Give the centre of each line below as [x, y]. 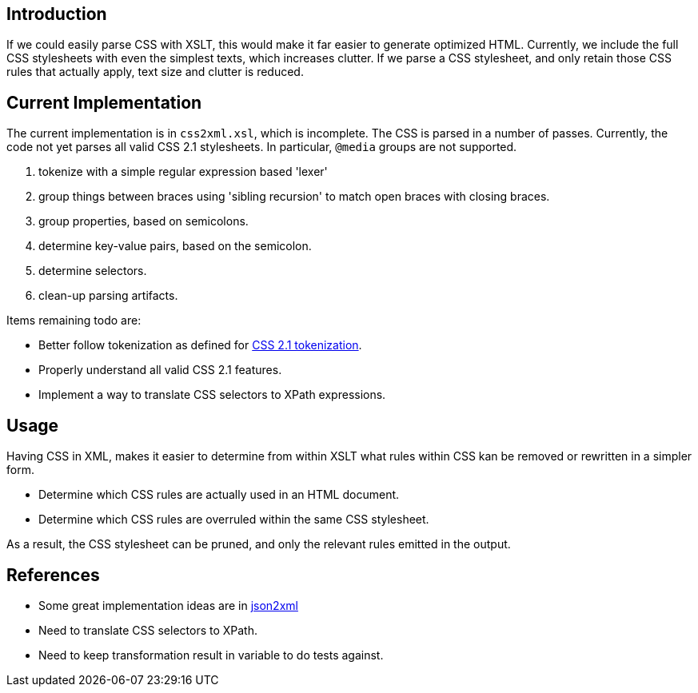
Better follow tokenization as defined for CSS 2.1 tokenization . [200, 345]
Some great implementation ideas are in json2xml [168, 605]
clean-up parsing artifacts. [108, 296]
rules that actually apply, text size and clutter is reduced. [155, 72]
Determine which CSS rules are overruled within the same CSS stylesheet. [234, 520]
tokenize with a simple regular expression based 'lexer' [183, 172]
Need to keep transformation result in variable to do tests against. [211, 655]
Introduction [57, 14]
